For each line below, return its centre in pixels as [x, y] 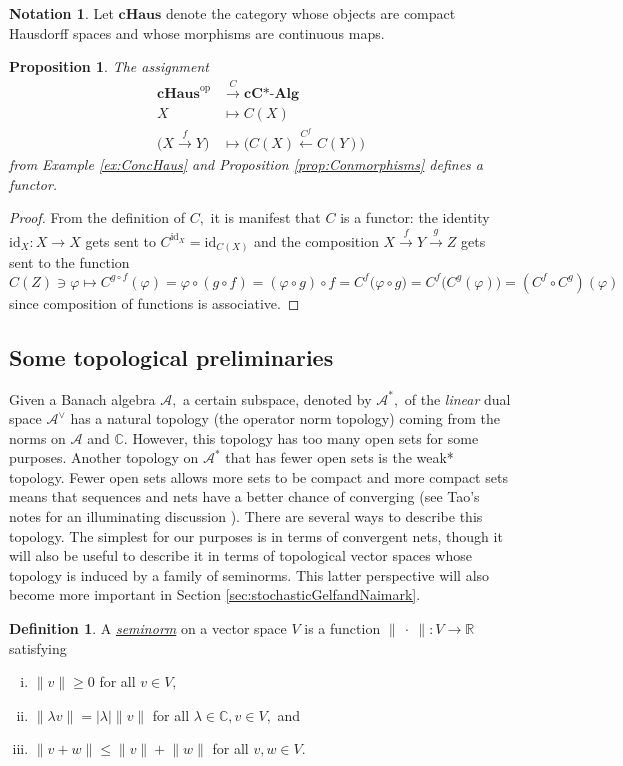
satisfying [38, 647]
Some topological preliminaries [171, 356]
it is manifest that [265, 217]
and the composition [316, 240]
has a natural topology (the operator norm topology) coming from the [285, 418]
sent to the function [69, 262]
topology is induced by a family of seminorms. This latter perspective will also [249, 574]
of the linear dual [457, 398]
